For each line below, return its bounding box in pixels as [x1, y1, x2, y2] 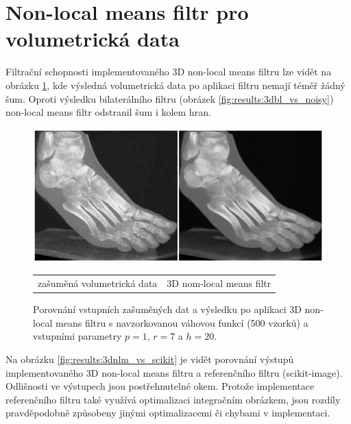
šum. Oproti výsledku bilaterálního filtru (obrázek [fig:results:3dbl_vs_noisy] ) [5, 91, 334, 105]
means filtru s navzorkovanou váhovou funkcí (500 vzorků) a [56, 315, 308, 329]
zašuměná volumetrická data [38, 276, 158, 290]
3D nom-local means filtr [167, 276, 271, 290]
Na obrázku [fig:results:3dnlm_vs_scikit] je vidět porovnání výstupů [5, 351, 294, 366]
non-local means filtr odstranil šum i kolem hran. [5, 105, 211, 119]
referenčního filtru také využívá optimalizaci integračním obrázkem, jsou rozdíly [5, 392, 341, 406]
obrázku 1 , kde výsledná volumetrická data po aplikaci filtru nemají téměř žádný [5, 77, 346, 92]
